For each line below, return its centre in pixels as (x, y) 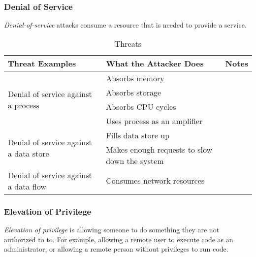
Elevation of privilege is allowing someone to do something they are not (112, 230)
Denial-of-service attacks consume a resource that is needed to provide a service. (125, 25)
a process (24, 105)
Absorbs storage (134, 92)
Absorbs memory (135, 78)
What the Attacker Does (155, 63)
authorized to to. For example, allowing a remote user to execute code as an (119, 239)
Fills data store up (138, 135)
